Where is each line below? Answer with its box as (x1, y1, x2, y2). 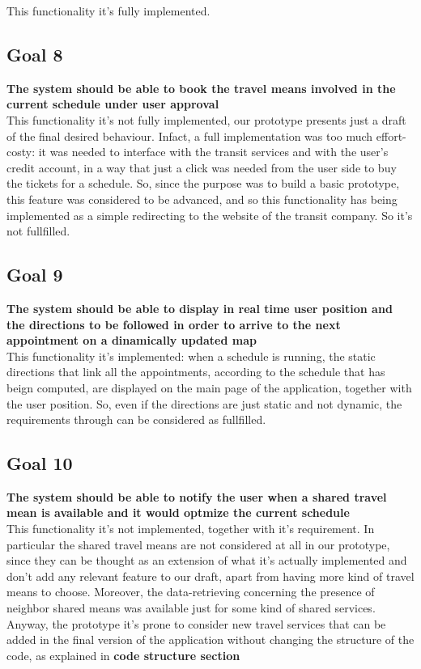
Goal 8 (6, 41, 63, 66)
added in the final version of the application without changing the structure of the (6, 631, 415, 648)
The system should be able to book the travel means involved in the (6, 79, 396, 96)
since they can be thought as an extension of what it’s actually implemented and (6, 552, 407, 569)
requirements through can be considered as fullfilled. (6, 411, 266, 428)
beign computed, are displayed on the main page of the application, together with (6, 379, 412, 396)
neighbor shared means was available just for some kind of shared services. (6, 599, 376, 616)
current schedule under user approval (6, 95, 219, 112)
